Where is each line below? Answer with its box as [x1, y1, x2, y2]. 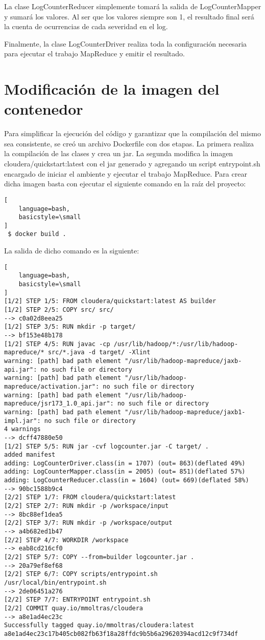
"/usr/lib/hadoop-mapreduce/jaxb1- [125, 408, 246, 416]
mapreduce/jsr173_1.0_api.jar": [4, 400, 114, 408]
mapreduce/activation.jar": [4, 382, 100, 390]
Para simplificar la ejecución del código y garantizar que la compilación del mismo [4, 128, 261, 139]
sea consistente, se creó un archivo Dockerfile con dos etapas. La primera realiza [4, 138, 254, 148]
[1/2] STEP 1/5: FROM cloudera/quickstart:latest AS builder [4, 297, 216, 305]
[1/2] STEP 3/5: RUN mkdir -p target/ [4, 323, 136, 331]
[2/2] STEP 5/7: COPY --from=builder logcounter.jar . [4, 553, 195, 561]
